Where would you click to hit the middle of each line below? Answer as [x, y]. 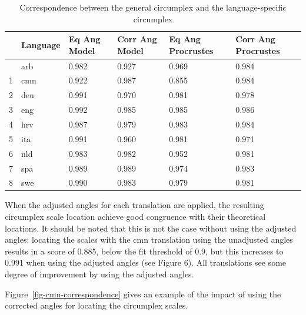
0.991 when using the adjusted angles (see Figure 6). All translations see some [146, 262]
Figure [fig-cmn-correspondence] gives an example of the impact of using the [143, 294]
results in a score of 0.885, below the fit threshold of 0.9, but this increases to [144, 251]
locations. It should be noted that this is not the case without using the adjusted [151, 228]
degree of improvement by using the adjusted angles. [99, 274]
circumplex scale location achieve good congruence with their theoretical [135, 217]
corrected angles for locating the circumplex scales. [97, 305]
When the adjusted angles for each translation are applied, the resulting [134, 205]
